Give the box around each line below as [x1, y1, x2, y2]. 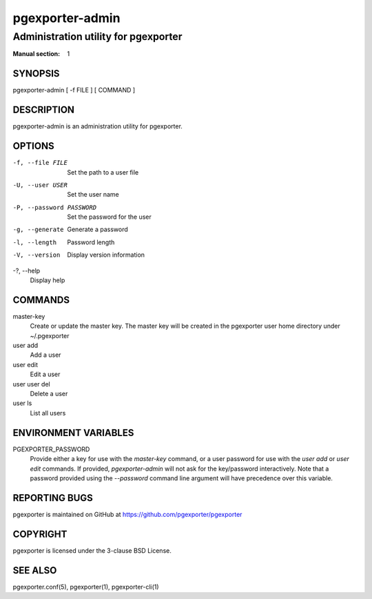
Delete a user [30, 390, 68, 398]
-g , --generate [12, 226, 65, 234]
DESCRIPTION [12, 104, 75, 116]
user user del [12, 380, 51, 388]
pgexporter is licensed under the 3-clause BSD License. [12, 546, 172, 555]
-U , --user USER [12, 181, 68, 189]
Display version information [67, 251, 145, 259]
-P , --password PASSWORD [12, 204, 96, 211]
